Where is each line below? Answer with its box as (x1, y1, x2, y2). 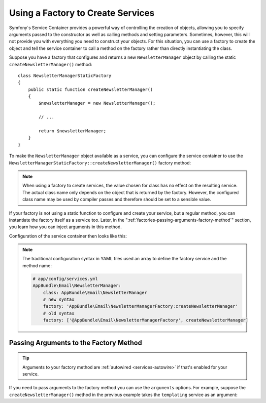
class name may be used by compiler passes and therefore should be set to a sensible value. (22, 197, 211, 202)
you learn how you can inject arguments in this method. (9, 224, 122, 230)
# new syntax (43, 297, 75, 302)
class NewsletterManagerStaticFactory (18, 73, 112, 79)
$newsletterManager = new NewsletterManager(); (38, 100, 156, 106)
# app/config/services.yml (33, 276, 98, 282)
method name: (22, 262, 52, 269)
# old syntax (43, 310, 75, 316)
